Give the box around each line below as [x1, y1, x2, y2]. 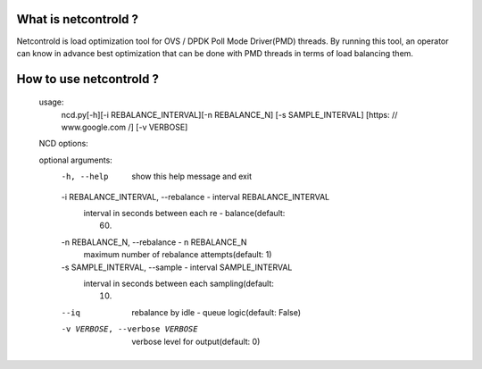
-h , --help [61, 172, 109, 182]
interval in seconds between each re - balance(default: [83, 208, 286, 219]
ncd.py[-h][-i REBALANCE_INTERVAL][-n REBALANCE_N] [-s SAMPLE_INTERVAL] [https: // [61, 109, 398, 120]
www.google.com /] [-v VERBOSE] [61, 122, 188, 133]
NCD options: [38, 138, 88, 149]
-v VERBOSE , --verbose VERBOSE [61, 324, 198, 334]
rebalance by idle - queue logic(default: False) [131, 306, 302, 317]
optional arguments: [38, 155, 113, 165]
